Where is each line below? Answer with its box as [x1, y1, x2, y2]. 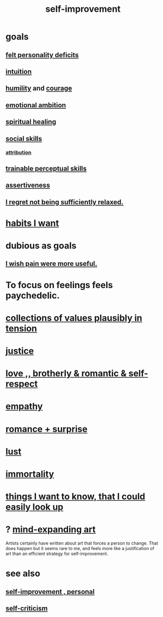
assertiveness [5, 181, 51, 190]
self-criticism [5, 604, 48, 613]
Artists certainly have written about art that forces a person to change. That [5, 540, 159, 546]
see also [5, 568, 41, 579]
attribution [5, 149, 31, 156]
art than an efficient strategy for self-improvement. [5, 551, 109, 557]
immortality [5, 468, 54, 480]
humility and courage [5, 84, 73, 93]
